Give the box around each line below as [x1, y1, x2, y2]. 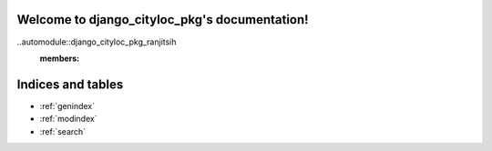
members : [39, 53, 80, 64]
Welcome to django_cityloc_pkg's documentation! [16, 12, 309, 27]
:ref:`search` [39, 126, 87, 136]
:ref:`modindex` [39, 114, 97, 125]
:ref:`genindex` [39, 100, 96, 111]
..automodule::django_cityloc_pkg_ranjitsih [16, 36, 177, 47]
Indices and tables [16, 76, 124, 92]
